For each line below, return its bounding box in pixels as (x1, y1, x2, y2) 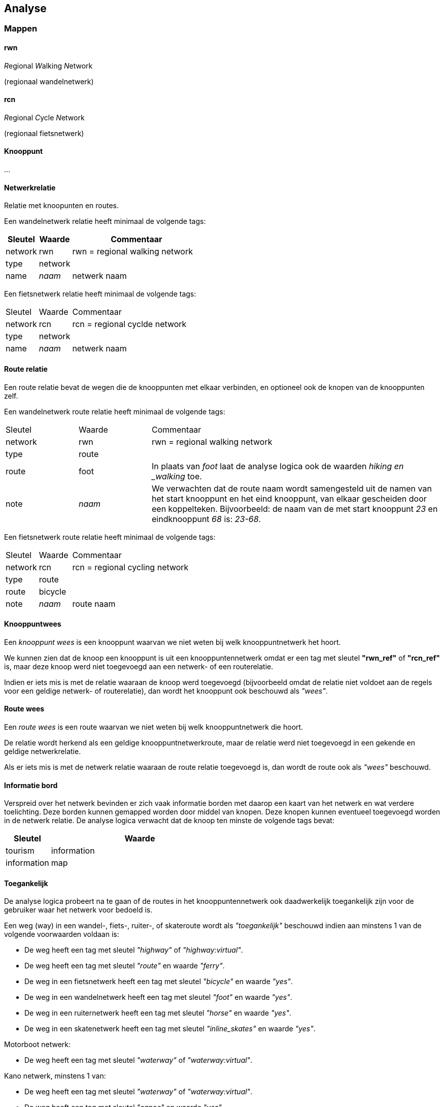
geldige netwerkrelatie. (4, 746, 81, 756)
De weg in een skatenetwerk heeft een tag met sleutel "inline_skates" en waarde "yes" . (24, 1024, 316, 1033)
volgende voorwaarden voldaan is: (4, 930, 119, 939)
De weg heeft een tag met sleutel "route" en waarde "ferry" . (24, 961, 225, 970)
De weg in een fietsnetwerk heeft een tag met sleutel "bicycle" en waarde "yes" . (24, 977, 293, 986)
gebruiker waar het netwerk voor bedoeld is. (4, 905, 153, 915)
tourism (6, 845, 35, 856)
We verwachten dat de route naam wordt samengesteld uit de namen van (151, 483, 432, 494)
